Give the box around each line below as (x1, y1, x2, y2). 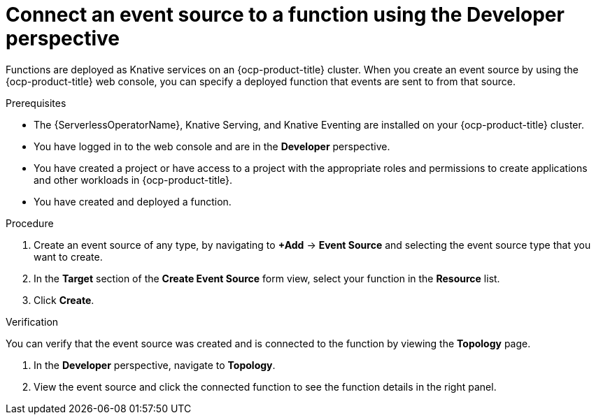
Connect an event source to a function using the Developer (6, 3, 565, 27)
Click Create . (34, 294, 94, 306)
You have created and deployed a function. (34, 195, 232, 208)
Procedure (6, 217, 54, 229)
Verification (6, 315, 59, 328)
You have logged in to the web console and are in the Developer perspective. (34, 140, 390, 152)
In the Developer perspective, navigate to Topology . (34, 359, 276, 371)
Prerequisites (6, 96, 66, 109)
